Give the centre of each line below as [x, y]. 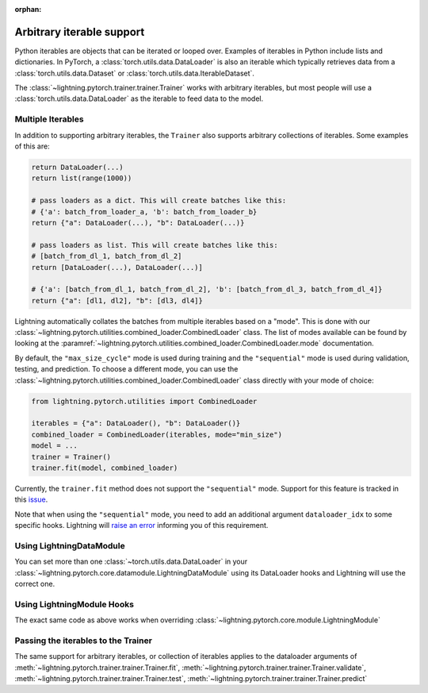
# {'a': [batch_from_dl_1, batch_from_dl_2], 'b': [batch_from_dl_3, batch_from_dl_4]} [207, 289]
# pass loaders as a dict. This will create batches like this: [159, 201]
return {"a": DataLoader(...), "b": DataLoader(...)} [138, 223]
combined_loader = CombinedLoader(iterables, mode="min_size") [157, 434]
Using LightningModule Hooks [75, 604]
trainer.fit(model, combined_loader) [105, 468]
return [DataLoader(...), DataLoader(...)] [117, 267]
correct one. [35, 584]
